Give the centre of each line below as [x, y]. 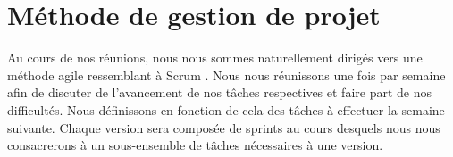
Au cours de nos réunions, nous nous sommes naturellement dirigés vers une [215, 58]
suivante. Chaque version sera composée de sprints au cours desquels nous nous [224, 127]
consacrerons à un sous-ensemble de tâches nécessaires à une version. [195, 145]
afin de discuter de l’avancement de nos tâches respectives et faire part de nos [219, 92]
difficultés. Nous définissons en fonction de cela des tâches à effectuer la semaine [226, 109]
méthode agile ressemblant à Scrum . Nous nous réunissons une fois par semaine [226, 74]
